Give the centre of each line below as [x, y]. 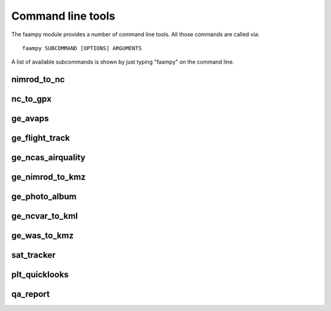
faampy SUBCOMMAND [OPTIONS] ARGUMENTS [82, 48]
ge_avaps [30, 118]
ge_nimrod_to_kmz [48, 177]
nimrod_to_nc [38, 80]
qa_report [31, 294]
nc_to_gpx [32, 99]
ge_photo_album [44, 197]
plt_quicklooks [40, 275]
